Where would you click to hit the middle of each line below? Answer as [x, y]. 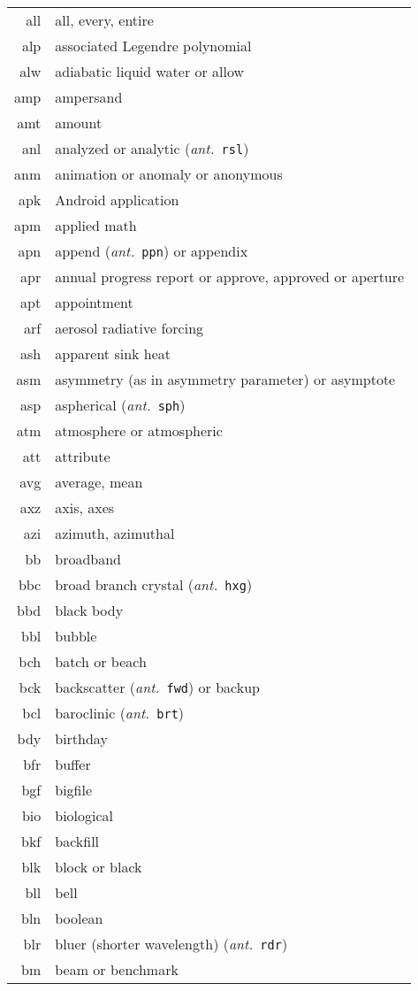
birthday [81, 738]
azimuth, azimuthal [115, 533]
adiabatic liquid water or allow [150, 71]
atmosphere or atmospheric [139, 430]
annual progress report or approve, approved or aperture [230, 277]
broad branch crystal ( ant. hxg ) [154, 584]
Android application [117, 200]
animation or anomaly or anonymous [169, 174]
